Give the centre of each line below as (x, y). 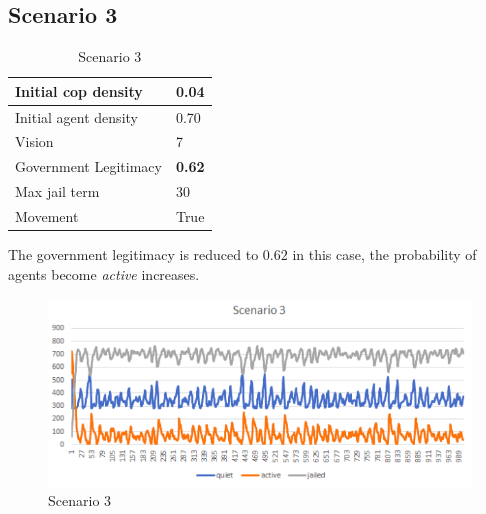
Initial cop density (79, 90)
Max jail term (57, 191)
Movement (47, 216)
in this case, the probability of (384, 254)
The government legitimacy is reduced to (133, 254)
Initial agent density (76, 116)
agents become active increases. (104, 273)
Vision (34, 141)
